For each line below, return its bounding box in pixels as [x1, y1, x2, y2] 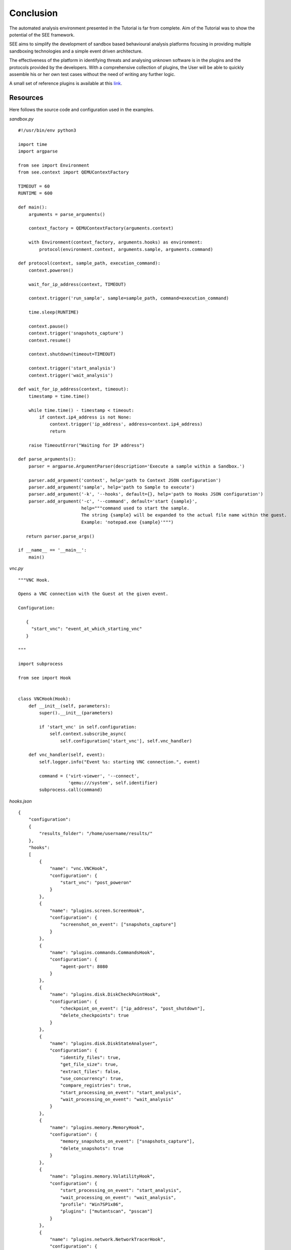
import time [18, 141, 47, 147]
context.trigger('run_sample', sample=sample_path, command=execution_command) [28, 295, 229, 301]
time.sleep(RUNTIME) [28, 309, 79, 315]
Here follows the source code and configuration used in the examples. [9, 106, 154, 112]
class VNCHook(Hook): [18, 696, 71, 702]
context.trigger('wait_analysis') [28, 372, 113, 378]
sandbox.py [9, 115, 34, 122]
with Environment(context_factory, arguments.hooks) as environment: [28, 239, 203, 245]
